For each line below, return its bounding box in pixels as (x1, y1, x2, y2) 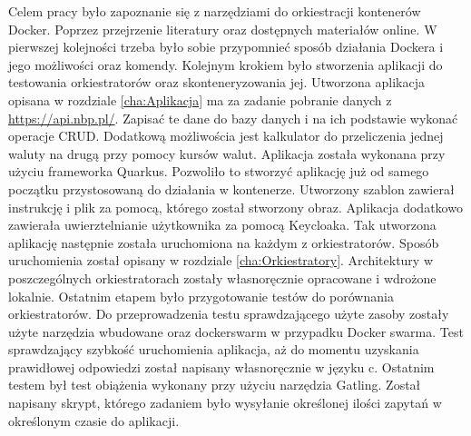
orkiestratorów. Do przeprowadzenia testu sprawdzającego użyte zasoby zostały (8, 304, 449, 323)
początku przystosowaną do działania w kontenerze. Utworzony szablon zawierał (8, 179, 455, 198)
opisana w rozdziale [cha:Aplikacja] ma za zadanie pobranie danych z (8, 90, 392, 109)
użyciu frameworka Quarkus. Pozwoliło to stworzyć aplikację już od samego (8, 162, 429, 181)
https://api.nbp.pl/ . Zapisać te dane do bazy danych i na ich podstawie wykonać (8, 108, 458, 127)
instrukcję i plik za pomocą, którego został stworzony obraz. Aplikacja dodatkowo (8, 197, 463, 216)
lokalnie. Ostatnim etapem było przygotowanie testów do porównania (8, 286, 394, 305)
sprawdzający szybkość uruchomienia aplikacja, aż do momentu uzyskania (8, 340, 419, 359)
